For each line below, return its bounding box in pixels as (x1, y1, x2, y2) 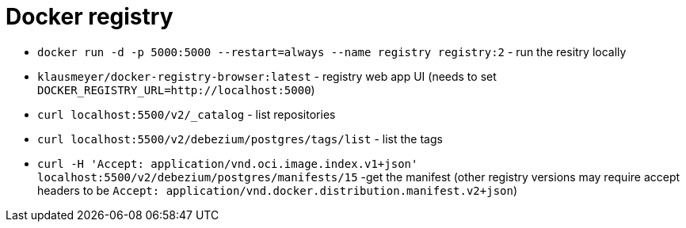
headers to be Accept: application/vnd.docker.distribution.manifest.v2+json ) (37, 183, 518, 197)
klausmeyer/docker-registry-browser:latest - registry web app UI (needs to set (37, 69, 497, 83)
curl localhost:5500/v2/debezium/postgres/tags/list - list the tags (37, 131, 443, 146)
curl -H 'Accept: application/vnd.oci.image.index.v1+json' (37, 157, 418, 170)
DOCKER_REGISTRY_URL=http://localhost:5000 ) (37, 82, 315, 97)
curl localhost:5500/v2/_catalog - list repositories (37, 107, 336, 121)
